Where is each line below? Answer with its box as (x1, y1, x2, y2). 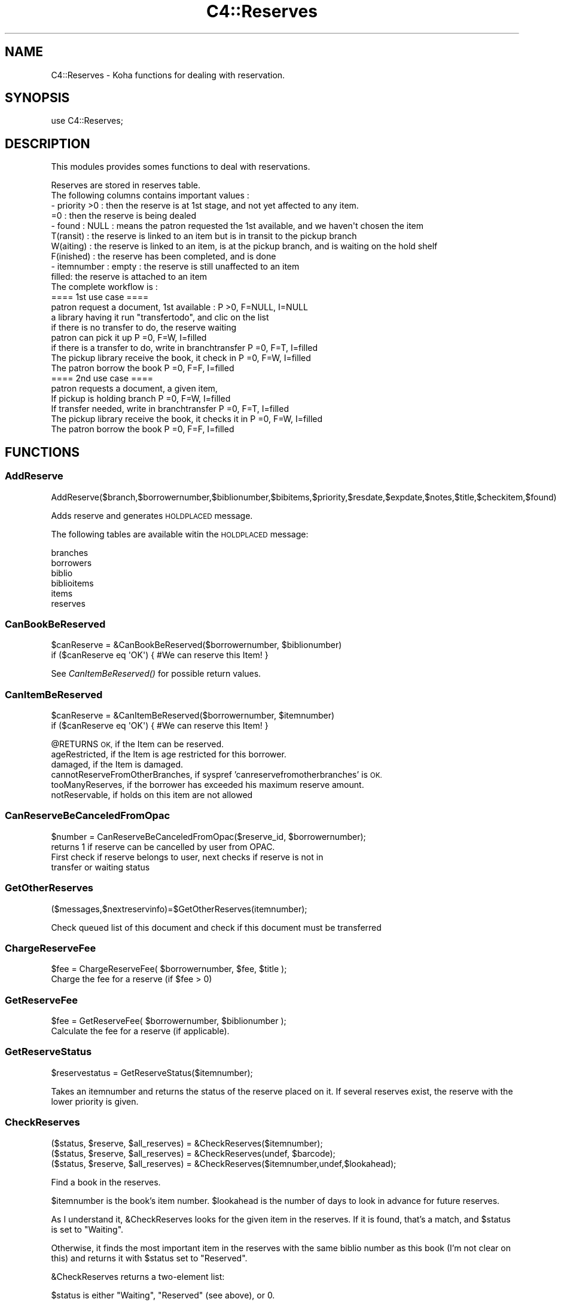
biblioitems (51, 577, 94, 588)
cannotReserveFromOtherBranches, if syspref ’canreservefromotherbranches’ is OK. (51, 769, 382, 780)
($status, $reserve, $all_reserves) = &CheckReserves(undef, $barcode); (51, 1148, 336, 1159)
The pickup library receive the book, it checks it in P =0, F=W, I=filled (51, 414, 323, 424)
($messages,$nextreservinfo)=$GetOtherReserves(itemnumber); (51, 903, 307, 914)
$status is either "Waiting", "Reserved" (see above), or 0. (51, 1289, 275, 1300)
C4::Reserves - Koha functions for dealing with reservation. (51, 69, 285, 80)
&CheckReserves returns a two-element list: (51, 1271, 225, 1282)
